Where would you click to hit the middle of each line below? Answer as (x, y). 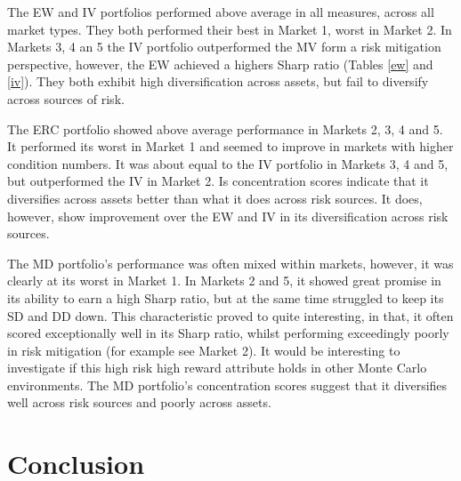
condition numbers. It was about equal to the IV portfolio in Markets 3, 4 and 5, (228, 163)
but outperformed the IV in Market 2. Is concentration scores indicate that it (218, 181)
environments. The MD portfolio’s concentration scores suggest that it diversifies (227, 385)
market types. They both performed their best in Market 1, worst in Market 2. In (230, 29)
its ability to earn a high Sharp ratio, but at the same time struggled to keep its (226, 297)
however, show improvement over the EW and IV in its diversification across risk (228, 216)
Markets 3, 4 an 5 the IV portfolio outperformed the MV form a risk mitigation (224, 47)
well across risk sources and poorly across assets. (139, 402)
